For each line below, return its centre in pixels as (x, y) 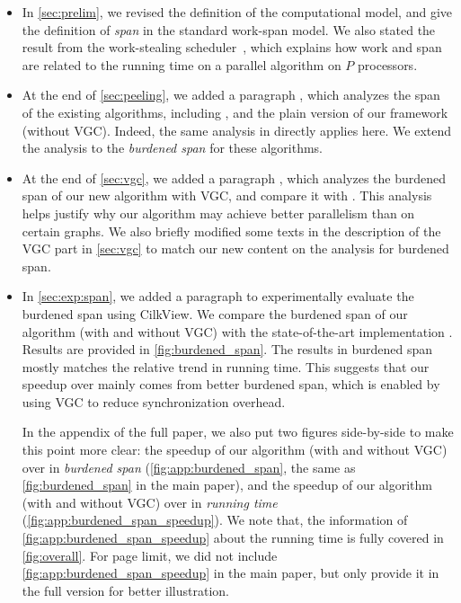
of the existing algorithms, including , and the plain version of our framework (235, 112)
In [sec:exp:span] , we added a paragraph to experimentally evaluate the (218, 296)
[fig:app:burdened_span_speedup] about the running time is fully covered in (233, 538)
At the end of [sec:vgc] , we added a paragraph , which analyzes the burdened (234, 177)
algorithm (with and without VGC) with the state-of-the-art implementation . (237, 331)
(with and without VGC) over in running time (150, 502)
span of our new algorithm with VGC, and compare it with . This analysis (227, 195)
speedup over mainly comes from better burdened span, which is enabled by (231, 384)
